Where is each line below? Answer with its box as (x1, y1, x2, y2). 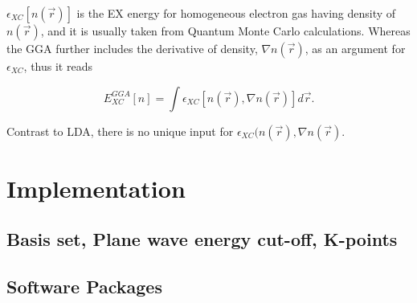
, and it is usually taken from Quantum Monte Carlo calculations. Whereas (40, 23, 411, 39)
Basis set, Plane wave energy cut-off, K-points (6, 227, 398, 252)
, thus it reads (23, 58, 92, 74)
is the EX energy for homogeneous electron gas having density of (76, 5, 396, 21)
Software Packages (6, 274, 162, 299)
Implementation (6, 171, 186, 204)
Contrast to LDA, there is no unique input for (6, 122, 234, 139)
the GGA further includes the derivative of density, (6, 40, 258, 56)
